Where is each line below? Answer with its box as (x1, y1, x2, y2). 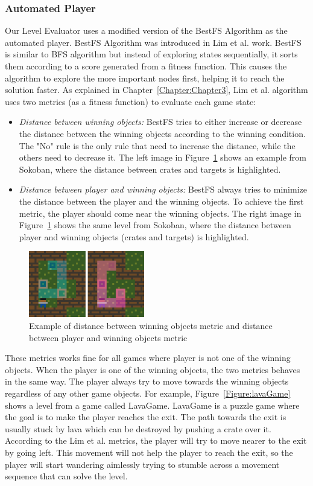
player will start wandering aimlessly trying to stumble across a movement (5, 458, 280, 470)
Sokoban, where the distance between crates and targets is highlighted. (19, 162, 281, 175)
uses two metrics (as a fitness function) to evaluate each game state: (5, 95, 256, 107)
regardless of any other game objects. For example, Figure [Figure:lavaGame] (5, 387, 291, 400)
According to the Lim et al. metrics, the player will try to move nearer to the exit (5, 434, 307, 447)
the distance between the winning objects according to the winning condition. (19, 127, 306, 139)
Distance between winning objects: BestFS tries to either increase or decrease (19, 115, 302, 128)
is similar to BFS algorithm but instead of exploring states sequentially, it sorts (5, 48, 298, 60)
